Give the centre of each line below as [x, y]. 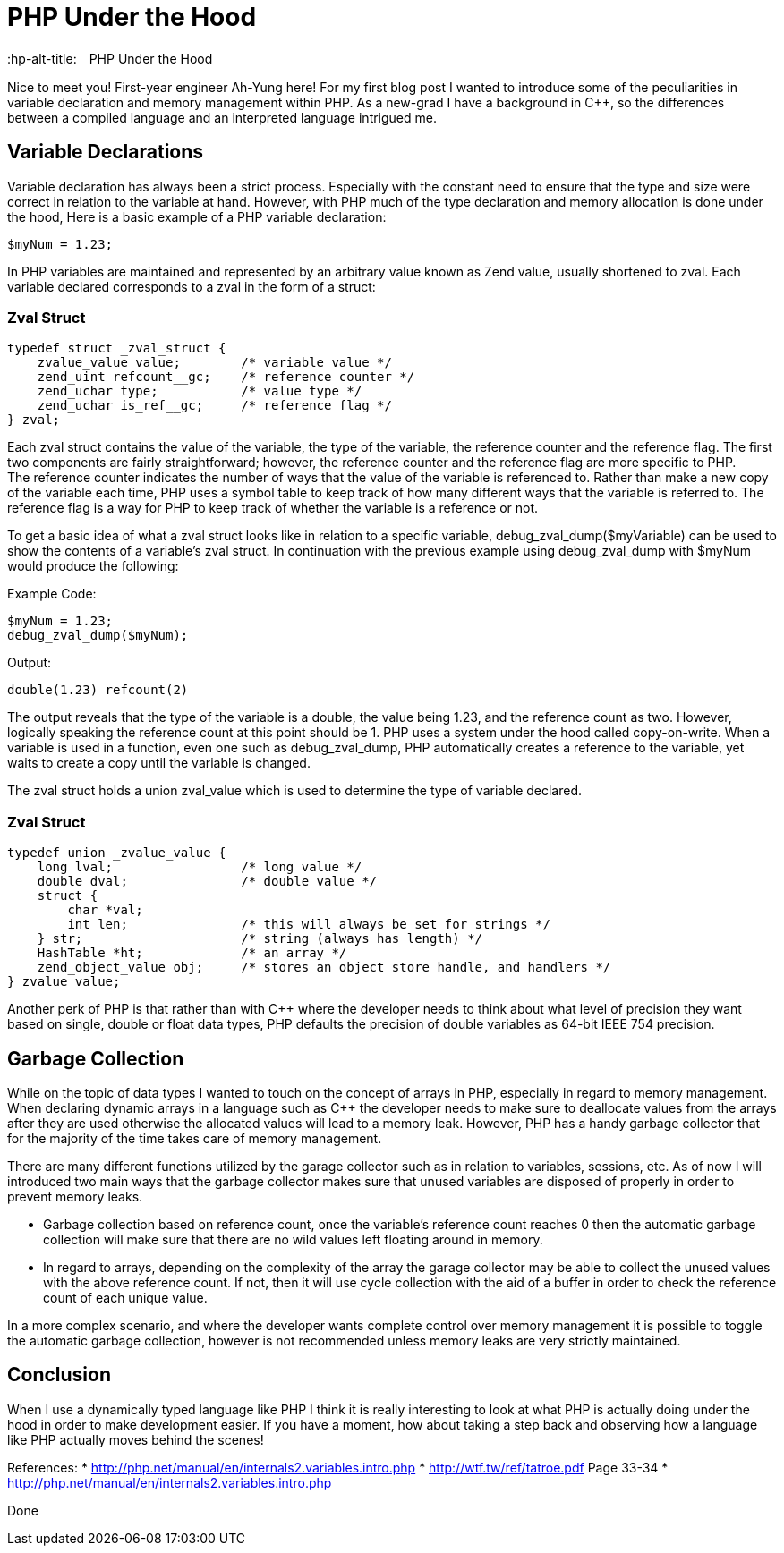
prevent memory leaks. [75, 1196]
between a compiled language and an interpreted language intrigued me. [222, 117]
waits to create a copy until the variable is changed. [159, 763]
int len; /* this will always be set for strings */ [309, 925]
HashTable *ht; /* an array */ [192, 953]
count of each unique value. [125, 1297]
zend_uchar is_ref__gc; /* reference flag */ [214, 406]
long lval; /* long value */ [200, 867]
